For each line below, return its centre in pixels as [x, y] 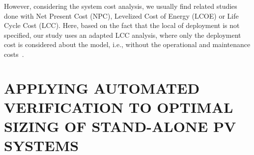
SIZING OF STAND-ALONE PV [120, 126]
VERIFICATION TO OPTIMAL [119, 107]
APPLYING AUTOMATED [102, 88]
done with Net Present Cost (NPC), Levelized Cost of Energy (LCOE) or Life [121, 15]
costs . [14, 54]
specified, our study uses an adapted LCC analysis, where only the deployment [123, 35]
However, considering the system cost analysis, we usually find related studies [121, 6]
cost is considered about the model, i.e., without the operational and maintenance [127, 44]
